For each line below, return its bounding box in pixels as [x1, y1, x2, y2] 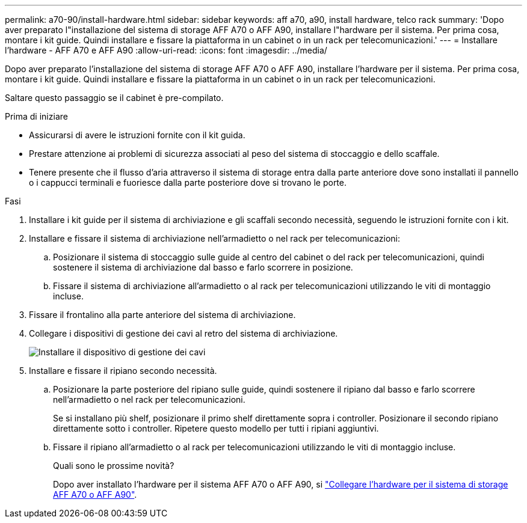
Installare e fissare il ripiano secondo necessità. [29, 365, 217, 376]
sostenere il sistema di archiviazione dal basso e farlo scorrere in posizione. [53, 262, 353, 272]
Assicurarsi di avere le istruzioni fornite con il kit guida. [29, 130, 245, 140]
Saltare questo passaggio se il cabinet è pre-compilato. [5, 93, 224, 103]
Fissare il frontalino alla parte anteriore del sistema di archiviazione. [29, 310, 296, 320]
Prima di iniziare [5, 111, 68, 121]
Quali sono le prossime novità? [53, 460, 174, 471]
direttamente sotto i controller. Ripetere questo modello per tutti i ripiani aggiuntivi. [53, 423, 379, 433]
